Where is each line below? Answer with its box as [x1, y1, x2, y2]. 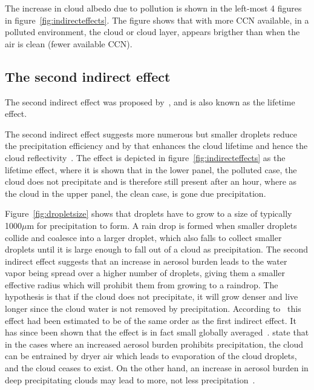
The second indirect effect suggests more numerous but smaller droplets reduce [5, 127, 297, 140]
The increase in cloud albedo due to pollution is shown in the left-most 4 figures [5, 2, 302, 14]
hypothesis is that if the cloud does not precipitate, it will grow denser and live [5, 290, 298, 303]
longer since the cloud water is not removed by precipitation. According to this [5, 302, 301, 315]
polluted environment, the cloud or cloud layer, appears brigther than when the [5, 25, 300, 38]
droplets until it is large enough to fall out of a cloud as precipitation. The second [5, 243, 308, 256]
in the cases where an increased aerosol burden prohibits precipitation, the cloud [5, 337, 303, 350]
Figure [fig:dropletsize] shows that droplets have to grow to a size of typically [5, 207, 292, 220]
